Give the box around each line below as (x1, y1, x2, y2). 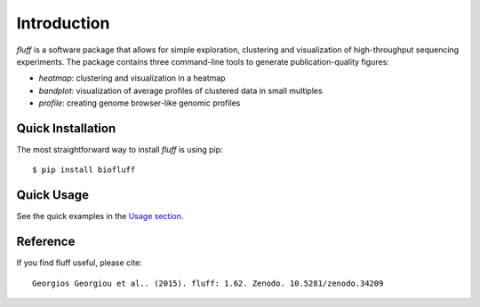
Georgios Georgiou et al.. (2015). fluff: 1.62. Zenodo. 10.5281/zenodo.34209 (32, 278, 384, 288)
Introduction (16, 13, 110, 33)
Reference (16, 234, 76, 249)
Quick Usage (16, 187, 89, 203)
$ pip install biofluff (32, 165, 136, 175)
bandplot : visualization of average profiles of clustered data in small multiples (38, 85, 324, 96)
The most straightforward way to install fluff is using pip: (16, 145, 223, 155)
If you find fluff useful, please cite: (16, 257, 142, 268)
